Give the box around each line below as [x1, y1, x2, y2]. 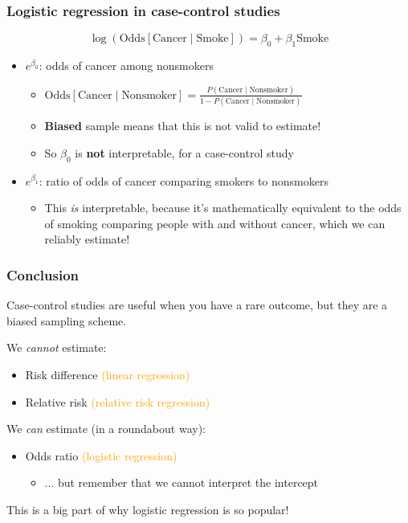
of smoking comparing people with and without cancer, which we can [44, 215, 386, 231]
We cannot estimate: [6, 339, 107, 356]
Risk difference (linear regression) [25, 366, 190, 382]
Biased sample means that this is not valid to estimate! [44, 117, 321, 134]
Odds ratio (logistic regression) [25, 447, 177, 464]
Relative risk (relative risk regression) [25, 393, 210, 410]
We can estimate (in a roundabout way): [6, 420, 206, 437]
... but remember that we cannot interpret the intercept [44, 474, 319, 491]
